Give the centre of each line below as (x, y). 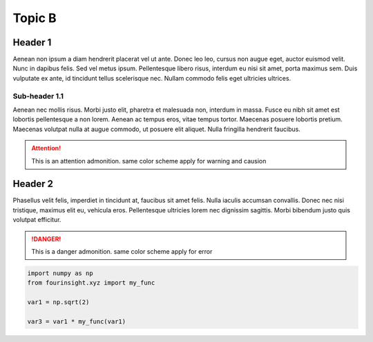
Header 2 (33, 184)
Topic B (35, 18)
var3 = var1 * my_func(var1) (77, 321)
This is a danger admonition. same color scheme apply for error (122, 252)
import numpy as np (60, 273)
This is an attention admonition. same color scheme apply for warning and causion (149, 161)
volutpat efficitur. (37, 220)
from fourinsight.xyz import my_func (91, 283)
